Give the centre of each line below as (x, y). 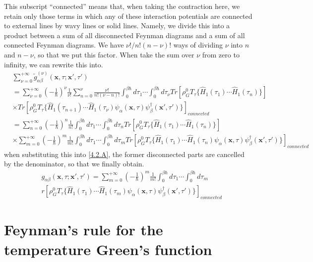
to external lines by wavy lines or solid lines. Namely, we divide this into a (117, 26)
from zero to (221, 54)
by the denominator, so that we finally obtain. (74, 164)
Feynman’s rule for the (84, 230)
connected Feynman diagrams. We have (64, 45)
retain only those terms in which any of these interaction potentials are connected (128, 16)
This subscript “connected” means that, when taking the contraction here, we (122, 6)
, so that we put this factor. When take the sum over (114, 54)
